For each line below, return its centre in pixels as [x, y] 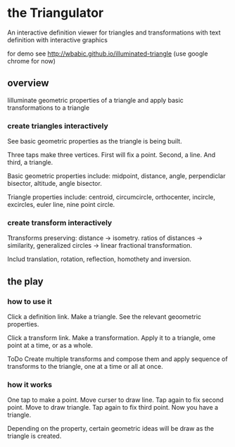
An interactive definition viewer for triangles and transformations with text [114, 32]
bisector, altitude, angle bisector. [55, 184]
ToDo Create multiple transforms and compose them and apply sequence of [118, 359]
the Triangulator [56, 13]
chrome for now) [32, 61]
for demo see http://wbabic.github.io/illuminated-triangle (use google [108, 53]
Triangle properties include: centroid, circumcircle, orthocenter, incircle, [112, 197]
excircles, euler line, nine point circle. [61, 205]
